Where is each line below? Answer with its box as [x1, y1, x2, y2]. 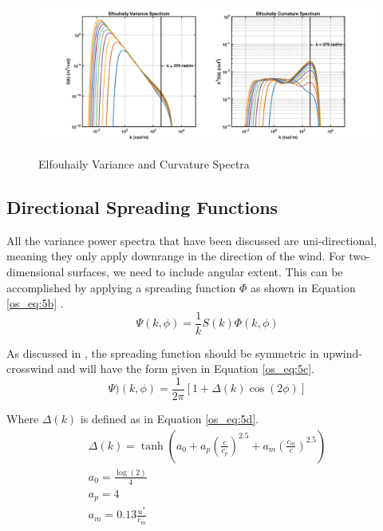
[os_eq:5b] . [6, 295, 64, 311]
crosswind [6, 360, 54, 377]
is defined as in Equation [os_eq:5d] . [80, 410, 259, 427]
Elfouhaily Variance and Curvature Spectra [38, 155, 250, 172]
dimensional [6, 263, 65, 279]
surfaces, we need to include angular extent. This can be [68, 263, 343, 279]
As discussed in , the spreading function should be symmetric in [6, 344, 319, 361]
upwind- [322, 344, 362, 361]
